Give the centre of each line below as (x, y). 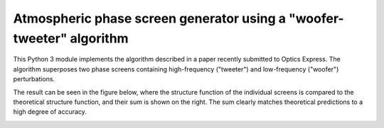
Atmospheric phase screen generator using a (150, 18)
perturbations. (34, 79)
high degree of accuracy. (50, 112)
